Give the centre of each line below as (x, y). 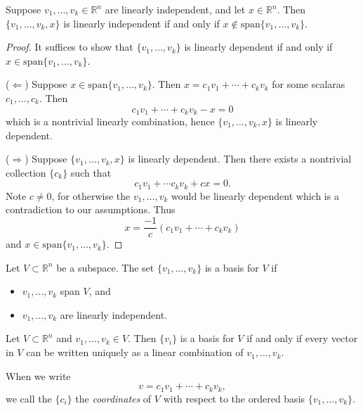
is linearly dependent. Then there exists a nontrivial (240, 159)
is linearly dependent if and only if (258, 47)
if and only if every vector (302, 338)
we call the (29, 398)
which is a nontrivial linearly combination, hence (110, 121)
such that (91, 172)
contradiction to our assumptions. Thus (91, 209)
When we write (38, 375)
